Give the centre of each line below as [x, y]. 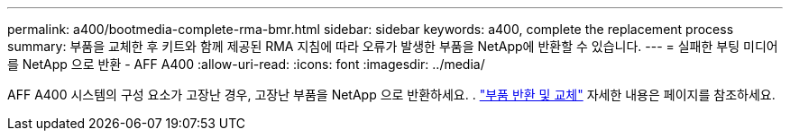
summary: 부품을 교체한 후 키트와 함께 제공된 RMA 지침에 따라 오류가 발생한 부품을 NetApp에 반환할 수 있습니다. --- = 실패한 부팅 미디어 [393, 46]
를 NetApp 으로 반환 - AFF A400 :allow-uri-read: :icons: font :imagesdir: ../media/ [246, 64]
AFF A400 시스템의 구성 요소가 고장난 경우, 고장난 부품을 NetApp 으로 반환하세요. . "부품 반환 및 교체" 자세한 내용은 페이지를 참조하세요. [391, 95]
